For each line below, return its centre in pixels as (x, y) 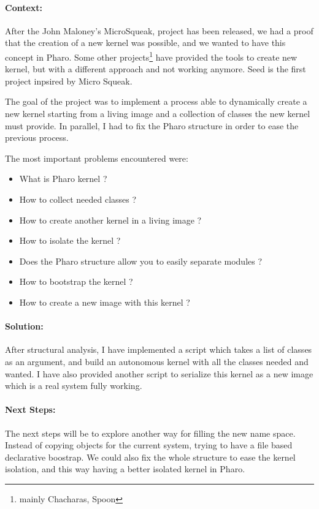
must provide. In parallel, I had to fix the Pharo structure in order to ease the (152, 125)
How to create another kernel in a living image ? (110, 220)
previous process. (37, 138)
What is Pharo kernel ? (63, 179)
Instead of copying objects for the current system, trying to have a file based (149, 445)
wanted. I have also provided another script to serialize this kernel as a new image (159, 373)
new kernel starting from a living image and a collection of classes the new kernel (158, 114)
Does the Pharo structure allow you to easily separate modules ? (141, 261)
